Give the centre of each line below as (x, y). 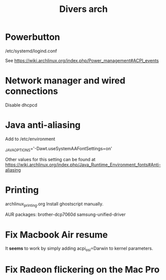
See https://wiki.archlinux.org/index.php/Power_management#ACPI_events (82, 60)
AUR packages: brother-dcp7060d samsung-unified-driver (65, 214)
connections (32, 91)
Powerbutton (33, 37)
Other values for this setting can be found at (50, 159)
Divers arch (83, 9)
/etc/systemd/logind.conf (31, 51)
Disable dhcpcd (21, 105)
